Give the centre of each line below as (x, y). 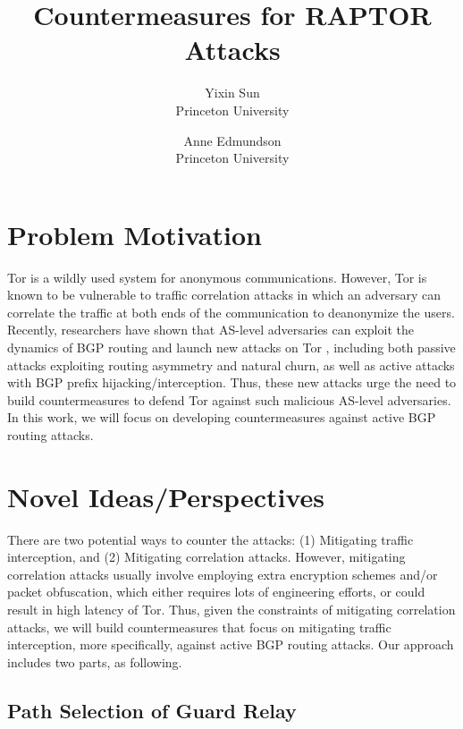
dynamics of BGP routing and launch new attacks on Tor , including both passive (231, 347)
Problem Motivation (135, 234)
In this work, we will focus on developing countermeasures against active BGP (222, 417)
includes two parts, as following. (95, 661)
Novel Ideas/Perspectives (166, 496)
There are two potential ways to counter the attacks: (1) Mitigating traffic (210, 539)
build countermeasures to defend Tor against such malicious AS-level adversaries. (229, 399)
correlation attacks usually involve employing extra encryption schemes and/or (223, 574)
